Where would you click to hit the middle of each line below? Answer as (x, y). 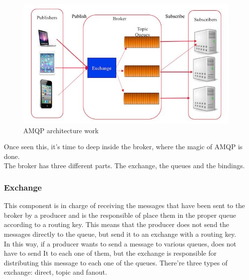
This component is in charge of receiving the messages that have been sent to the (124, 205)
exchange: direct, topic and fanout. (55, 272)
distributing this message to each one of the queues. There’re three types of (116, 262)
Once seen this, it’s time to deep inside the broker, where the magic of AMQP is (123, 147)
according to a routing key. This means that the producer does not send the (117, 224)
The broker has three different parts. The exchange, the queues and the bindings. (124, 166)
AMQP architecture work (61, 130)
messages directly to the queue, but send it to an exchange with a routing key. (120, 234)
